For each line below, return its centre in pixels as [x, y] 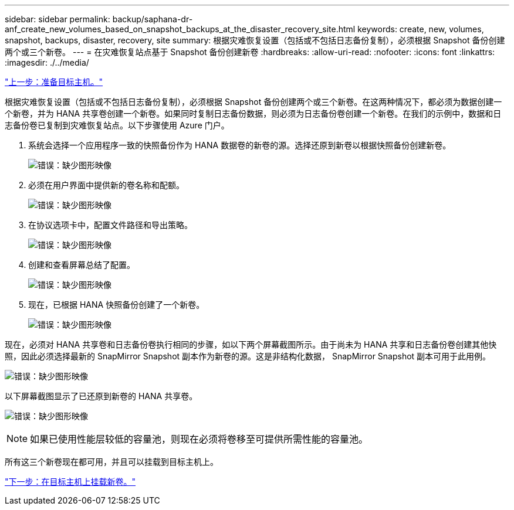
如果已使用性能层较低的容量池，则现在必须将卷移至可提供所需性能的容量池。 [199, 439]
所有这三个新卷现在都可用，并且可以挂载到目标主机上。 [111, 462]
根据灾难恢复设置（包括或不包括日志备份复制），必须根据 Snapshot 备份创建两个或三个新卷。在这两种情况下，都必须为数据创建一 [253, 102]
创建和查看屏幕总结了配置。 [82, 265]
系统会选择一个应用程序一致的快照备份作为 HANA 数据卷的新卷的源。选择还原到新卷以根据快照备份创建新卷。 [240, 145]
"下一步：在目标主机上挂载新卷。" [70, 482]
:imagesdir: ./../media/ [47, 62]
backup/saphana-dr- [153, 19]
